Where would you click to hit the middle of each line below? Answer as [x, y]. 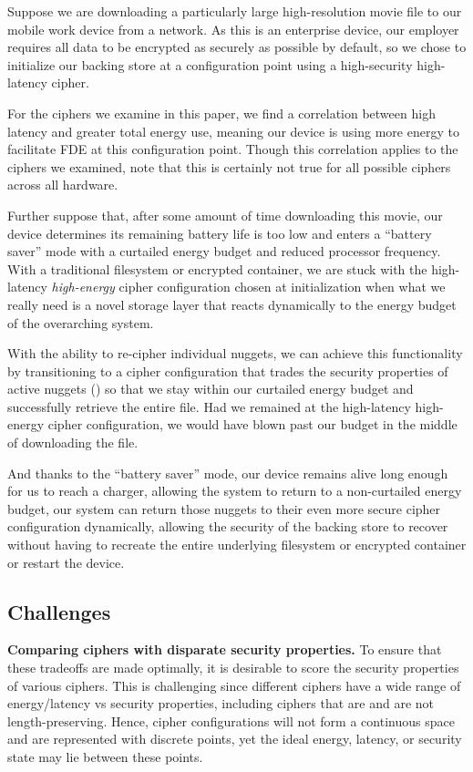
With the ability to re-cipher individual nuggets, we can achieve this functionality [235, 353]
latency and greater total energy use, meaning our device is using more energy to [233, 131]
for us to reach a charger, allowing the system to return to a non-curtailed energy [235, 491]
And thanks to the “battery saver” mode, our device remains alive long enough [228, 473]
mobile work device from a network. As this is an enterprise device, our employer [233, 29]
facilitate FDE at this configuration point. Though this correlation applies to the [233, 149]
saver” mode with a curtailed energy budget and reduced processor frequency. [224, 251]
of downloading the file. [73, 443]
